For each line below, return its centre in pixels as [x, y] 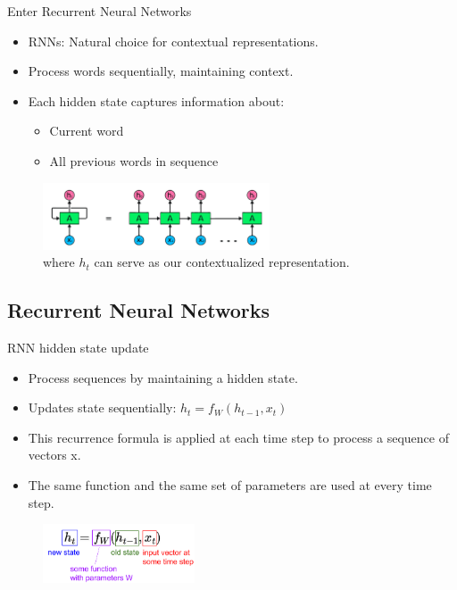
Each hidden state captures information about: [156, 100]
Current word [87, 131]
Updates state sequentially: [102, 407]
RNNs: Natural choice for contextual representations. [173, 41]
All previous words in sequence [134, 160]
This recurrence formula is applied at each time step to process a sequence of [238, 437]
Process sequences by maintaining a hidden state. [163, 377]
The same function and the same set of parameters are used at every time [230, 484]
